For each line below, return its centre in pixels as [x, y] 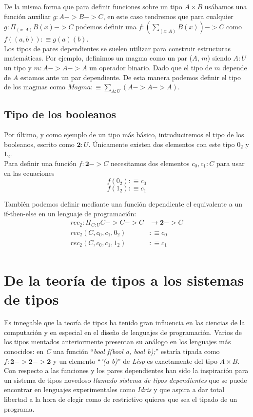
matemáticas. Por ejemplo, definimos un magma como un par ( [98, 58]
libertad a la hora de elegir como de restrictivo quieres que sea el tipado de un [121, 399]
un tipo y [18, 67]
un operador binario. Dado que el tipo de [151, 67]
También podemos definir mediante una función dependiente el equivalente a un [123, 204]
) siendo [219, 58]
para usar [230, 163]
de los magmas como [35, 87]
